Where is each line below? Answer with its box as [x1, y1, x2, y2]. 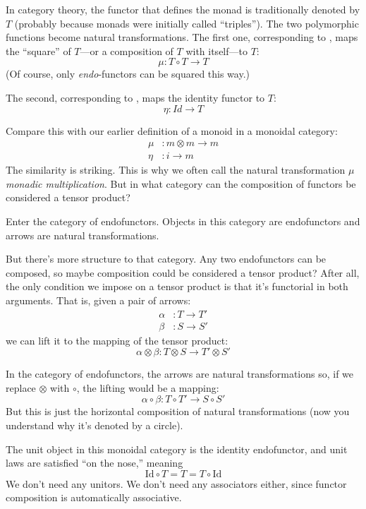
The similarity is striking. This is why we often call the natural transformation [6, 162, 346, 177]
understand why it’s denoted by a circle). [6, 418, 183, 432]
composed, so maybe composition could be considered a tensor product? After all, [6, 265, 360, 280]
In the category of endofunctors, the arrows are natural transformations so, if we [6, 366, 354, 381]
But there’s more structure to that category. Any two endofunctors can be [6, 251, 327, 266]
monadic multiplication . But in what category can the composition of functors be [6, 176, 356, 191]
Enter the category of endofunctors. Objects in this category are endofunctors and [6, 214, 360, 228]
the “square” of [6, 43, 71, 58]
